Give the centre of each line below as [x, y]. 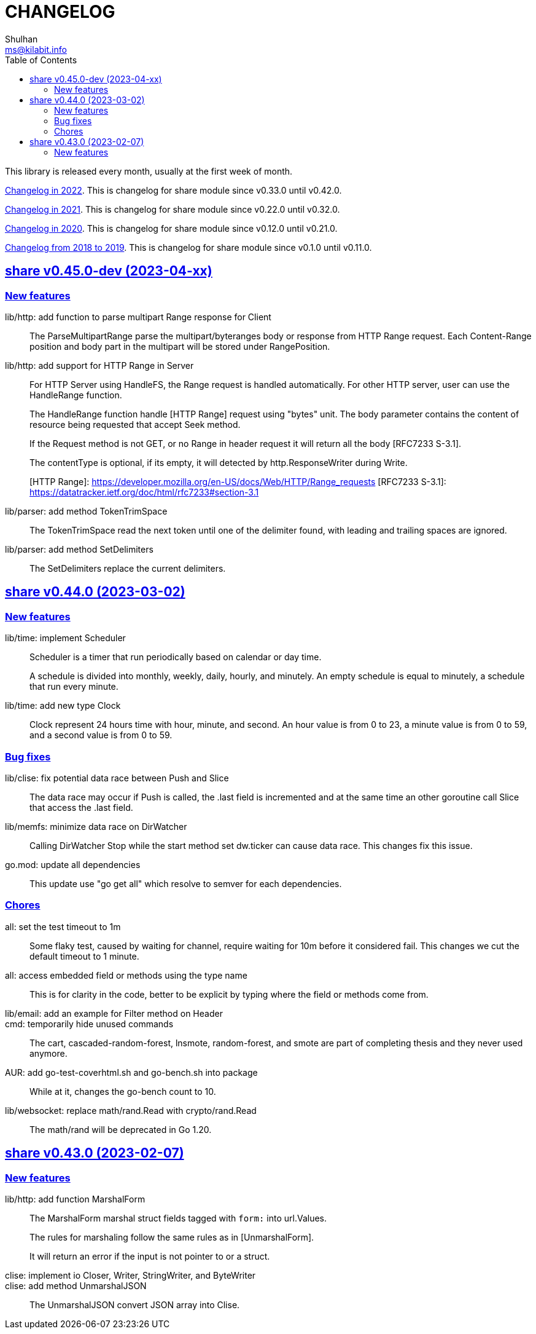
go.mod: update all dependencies [73, 864]
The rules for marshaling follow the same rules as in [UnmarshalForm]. [172, 1237]
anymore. [49, 1053]
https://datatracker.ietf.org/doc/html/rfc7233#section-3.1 [144, 492]
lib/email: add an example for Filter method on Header [114, 1013]
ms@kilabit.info [36, 49]
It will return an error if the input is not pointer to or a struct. [150, 1256]
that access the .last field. [81, 807]
